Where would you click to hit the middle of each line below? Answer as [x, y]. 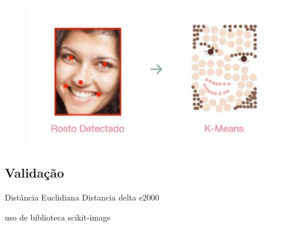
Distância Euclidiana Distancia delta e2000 [82, 197]
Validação [35, 173]
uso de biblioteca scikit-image [58, 217]
